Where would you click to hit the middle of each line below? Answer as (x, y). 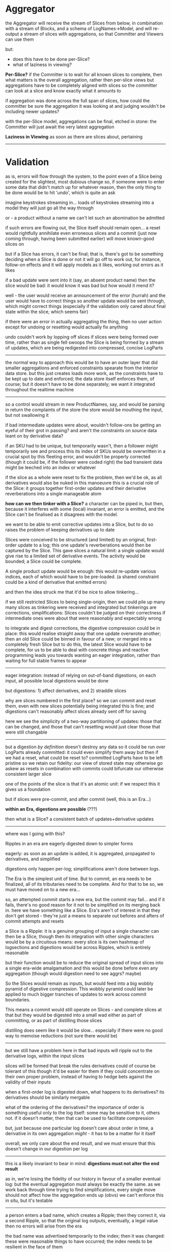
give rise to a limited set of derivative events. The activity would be (75, 556)
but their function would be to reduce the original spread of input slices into (84, 962)
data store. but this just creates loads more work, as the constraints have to (84, 373)
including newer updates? (32, 111)
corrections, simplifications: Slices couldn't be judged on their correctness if (85, 612)
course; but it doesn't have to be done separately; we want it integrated (80, 384)
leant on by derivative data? (34, 436)
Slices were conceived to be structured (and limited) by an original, (76, 539)
